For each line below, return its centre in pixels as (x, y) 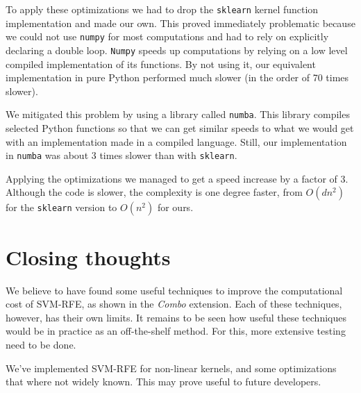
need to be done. (41, 344)
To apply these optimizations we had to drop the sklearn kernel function (162, 9)
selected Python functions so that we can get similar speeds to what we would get (180, 128)
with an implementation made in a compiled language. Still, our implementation (176, 141)
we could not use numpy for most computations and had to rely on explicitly (167, 36)
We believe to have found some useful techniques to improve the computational (174, 290)
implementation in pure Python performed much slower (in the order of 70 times (177, 77)
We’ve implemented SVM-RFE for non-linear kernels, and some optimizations (171, 368)
